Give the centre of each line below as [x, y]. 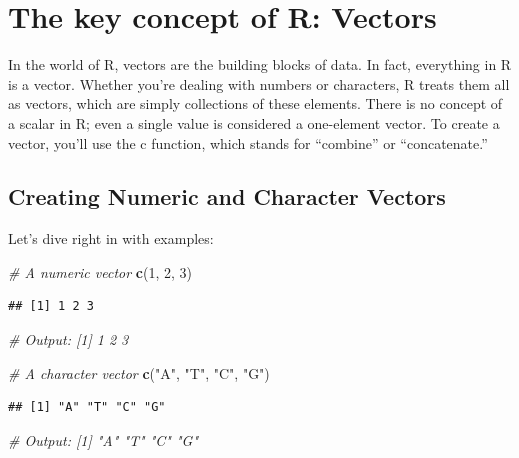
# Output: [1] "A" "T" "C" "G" [103, 439]
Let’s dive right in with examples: [111, 238]
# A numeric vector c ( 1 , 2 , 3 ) [100, 271]
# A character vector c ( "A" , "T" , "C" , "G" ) [139, 372]
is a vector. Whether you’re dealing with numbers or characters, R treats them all [259, 83]
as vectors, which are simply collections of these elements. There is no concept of [255, 103]
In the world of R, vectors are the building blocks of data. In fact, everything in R [260, 64]
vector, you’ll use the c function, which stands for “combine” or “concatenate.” [248, 142]
